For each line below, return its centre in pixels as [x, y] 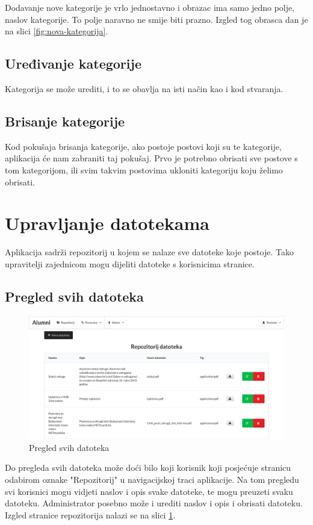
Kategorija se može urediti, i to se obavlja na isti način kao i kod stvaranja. [144, 88]
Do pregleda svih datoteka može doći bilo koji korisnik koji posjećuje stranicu [148, 468]
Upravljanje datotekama [107, 223]
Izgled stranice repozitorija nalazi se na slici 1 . [90, 514]
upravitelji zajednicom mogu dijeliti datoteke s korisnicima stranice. [130, 263]
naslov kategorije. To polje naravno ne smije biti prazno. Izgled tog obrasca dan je [156, 19]
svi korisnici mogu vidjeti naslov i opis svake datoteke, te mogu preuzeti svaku [149, 491]
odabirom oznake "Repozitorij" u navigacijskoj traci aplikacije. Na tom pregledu [152, 479]
